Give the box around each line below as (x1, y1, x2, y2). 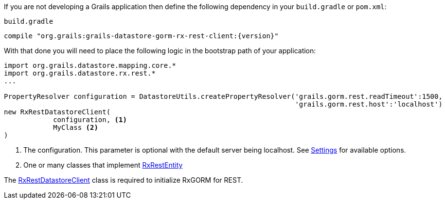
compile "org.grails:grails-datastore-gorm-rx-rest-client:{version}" (4, 32, 279, 40)
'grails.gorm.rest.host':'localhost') (295, 100, 443, 108)
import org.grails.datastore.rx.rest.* (4, 69, 156, 77)
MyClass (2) (53, 124, 98, 131)
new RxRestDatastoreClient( (4, 108, 111, 116)
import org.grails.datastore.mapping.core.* (4, 62, 177, 69)
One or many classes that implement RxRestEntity (23, 161, 183, 169)
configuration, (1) (53, 116, 127, 124)
